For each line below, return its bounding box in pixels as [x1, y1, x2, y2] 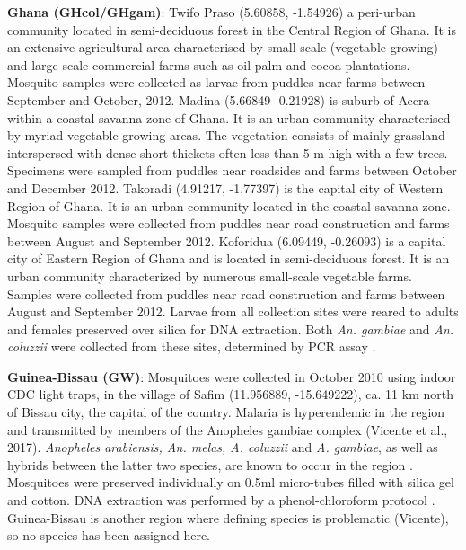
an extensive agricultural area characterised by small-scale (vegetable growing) [7, 38, 439, 57]
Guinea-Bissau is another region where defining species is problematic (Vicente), [7, 508, 449, 527]
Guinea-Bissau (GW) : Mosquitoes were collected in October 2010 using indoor [7, 367, 456, 386]
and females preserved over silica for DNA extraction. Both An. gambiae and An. [7, 319, 454, 338]
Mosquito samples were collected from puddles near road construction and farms [7, 214, 450, 233]
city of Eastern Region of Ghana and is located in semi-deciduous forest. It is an [7, 249, 450, 268]
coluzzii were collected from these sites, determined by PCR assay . [7, 337, 376, 356]
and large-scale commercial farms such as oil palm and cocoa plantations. [7, 55, 410, 74]
